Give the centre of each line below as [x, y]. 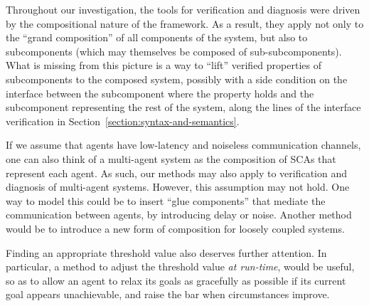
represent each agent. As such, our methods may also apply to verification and [177, 173]
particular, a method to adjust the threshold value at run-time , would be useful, [180, 267]
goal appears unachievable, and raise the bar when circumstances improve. [168, 294]
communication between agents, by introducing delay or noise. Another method [179, 215]
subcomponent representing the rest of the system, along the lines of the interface [183, 107]
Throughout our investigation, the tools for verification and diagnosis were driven [183, 9]
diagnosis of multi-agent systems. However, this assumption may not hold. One [178, 187]
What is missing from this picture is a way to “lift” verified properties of [164, 65]
